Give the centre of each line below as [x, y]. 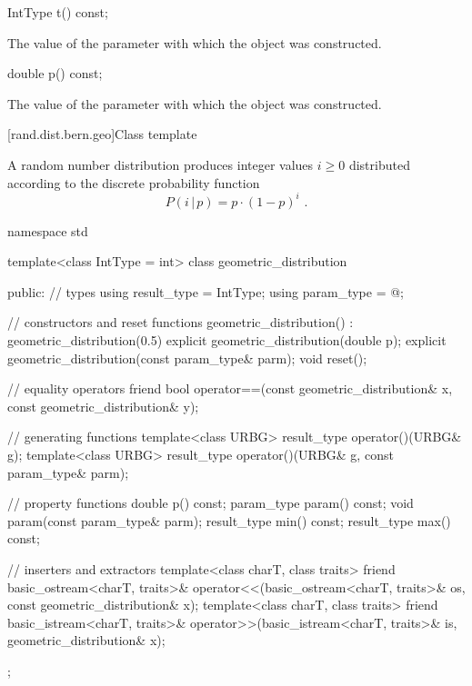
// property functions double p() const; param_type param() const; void [211, 503]
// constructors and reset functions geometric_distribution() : [181, 322]
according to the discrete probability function [134, 182]
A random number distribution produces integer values [161, 164]
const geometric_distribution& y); [103, 406]
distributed [379, 164]
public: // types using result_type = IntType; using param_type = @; [206, 291]
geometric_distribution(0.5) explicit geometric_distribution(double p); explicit [227, 340]
